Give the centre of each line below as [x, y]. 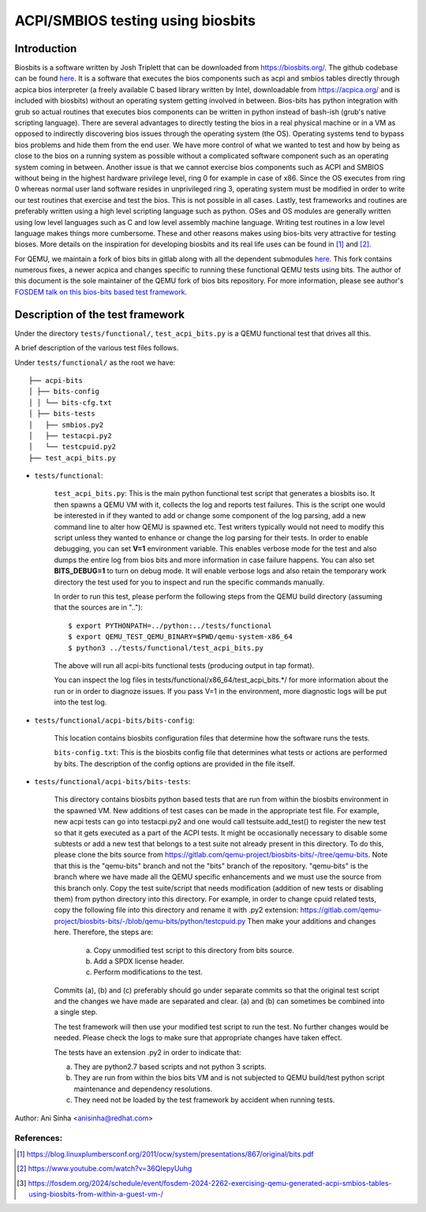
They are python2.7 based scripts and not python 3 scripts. [170, 1067]
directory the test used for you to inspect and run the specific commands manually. [189, 582]
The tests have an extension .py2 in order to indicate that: [148, 1052]
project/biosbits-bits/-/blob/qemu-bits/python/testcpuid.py [150, 921]
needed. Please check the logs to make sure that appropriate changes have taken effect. [198, 1038]
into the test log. [80, 702]
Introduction [46, 49]
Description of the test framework [100, 315]
